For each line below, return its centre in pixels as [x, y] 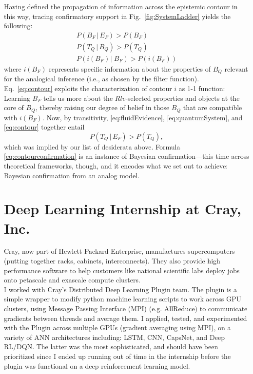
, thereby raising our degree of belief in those [102, 107]
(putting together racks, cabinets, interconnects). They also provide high [112, 261]
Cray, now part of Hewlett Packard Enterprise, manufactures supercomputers [119, 251]
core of [14, 107]
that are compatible [213, 107]
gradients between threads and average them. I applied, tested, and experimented [126, 318]
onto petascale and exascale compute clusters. [72, 280]
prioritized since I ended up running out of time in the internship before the [117, 356]
